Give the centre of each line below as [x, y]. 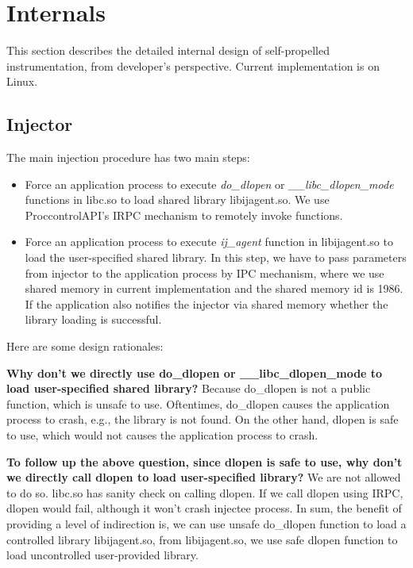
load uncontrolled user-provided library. [102, 555]
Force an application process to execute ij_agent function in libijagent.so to [209, 242]
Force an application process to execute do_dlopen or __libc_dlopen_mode [209, 184]
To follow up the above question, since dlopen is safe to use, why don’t [205, 461]
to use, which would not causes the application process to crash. [162, 435]
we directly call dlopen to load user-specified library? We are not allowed [204, 477]
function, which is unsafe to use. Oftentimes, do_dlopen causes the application [198, 403]
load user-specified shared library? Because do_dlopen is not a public [189, 388]
